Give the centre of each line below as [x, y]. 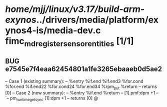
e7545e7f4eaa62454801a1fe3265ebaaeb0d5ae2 [84, 69]
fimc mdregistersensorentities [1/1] [69, 42]
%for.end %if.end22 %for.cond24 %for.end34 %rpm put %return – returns [81, 87]
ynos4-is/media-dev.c [53, 30]
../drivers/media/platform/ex [97, 20]
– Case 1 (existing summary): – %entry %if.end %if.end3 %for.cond [74, 81]
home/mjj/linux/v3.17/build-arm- [75, 9]
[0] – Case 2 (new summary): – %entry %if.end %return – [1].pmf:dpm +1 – [82, 93]
